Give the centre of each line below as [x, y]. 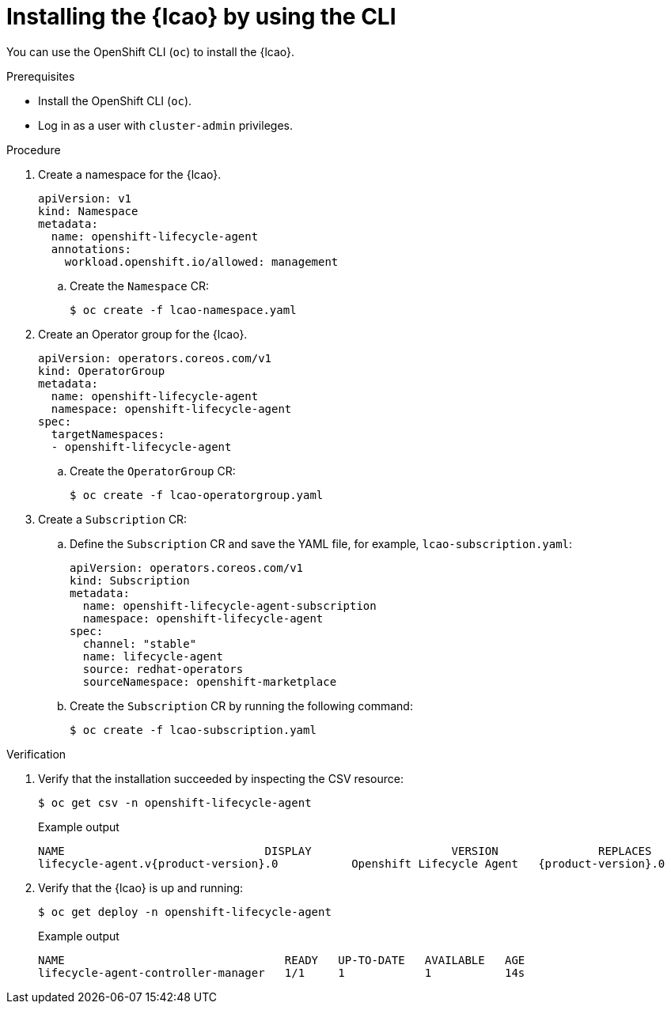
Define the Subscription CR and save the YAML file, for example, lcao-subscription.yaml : [321, 543]
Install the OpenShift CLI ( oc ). [115, 100]
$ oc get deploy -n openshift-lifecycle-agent [185, 912]
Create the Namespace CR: [140, 286]
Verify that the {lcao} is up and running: [141, 887]
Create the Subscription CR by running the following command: [241, 705]
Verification [36, 754]
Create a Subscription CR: [113, 519]
